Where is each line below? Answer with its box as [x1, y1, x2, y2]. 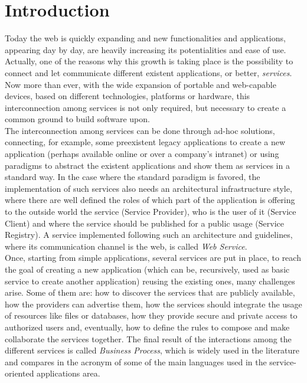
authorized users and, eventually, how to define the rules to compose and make [5, 320, 290, 333]
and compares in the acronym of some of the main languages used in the [5, 355, 267, 368]
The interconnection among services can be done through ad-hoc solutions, [5, 124, 275, 136]
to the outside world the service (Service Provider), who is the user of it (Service [5, 205, 296, 218]
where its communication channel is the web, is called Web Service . [5, 240, 247, 252]
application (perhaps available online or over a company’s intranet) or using [5, 148, 279, 160]
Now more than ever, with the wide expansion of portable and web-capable [5, 78, 276, 90]
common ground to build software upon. [5, 113, 150, 125]
